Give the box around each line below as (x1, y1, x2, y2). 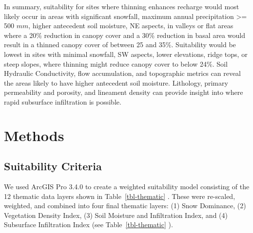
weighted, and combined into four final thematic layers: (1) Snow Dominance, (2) (4, 200, 246, 211)
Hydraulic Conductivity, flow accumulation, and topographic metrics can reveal (4, 68, 241, 78)
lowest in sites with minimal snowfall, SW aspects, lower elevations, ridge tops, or (4, 49, 248, 59)
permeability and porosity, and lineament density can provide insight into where (4, 87, 243, 97)
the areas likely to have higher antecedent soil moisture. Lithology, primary (4, 77, 228, 88)
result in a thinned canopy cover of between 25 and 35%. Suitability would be (4, 39, 236, 50)
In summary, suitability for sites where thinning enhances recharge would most (4, 1, 239, 11)
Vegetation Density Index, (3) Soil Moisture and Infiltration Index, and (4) (4, 210, 228, 220)
